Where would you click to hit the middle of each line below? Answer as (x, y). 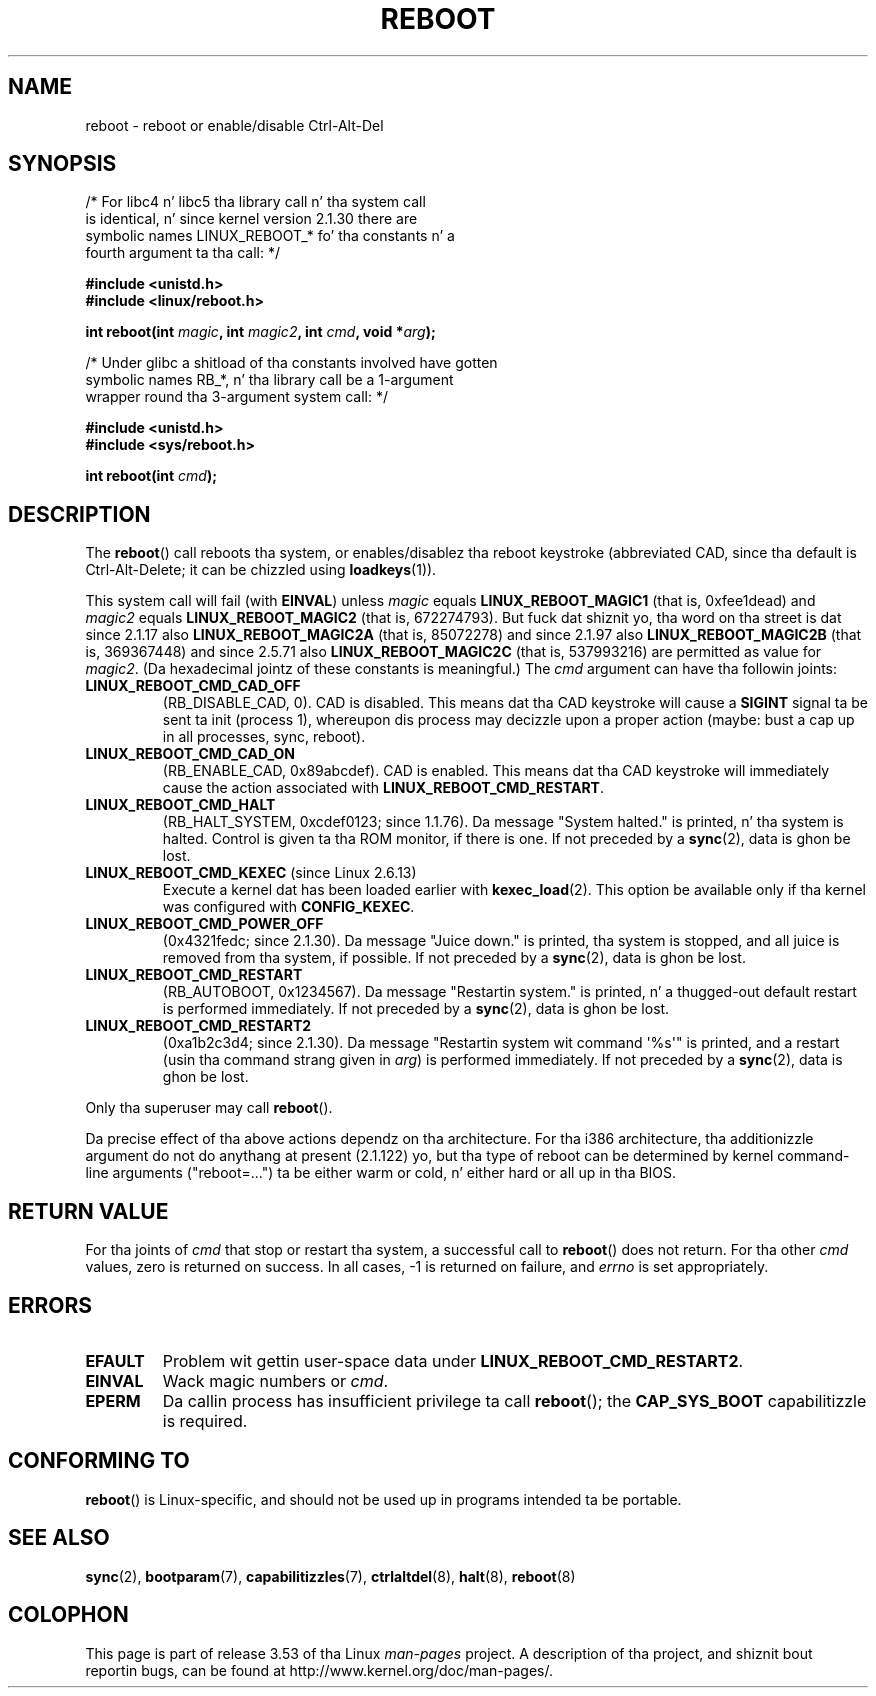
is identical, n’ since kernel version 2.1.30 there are (251, 219)
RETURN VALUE (88, 1211)
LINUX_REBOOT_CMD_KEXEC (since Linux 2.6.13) (251, 873)
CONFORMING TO (99, 1461)
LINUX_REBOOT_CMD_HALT (180, 805)
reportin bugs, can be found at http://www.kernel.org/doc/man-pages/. (319, 1670)
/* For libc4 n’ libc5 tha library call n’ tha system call (255, 202)
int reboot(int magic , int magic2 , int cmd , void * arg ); (260, 332)
